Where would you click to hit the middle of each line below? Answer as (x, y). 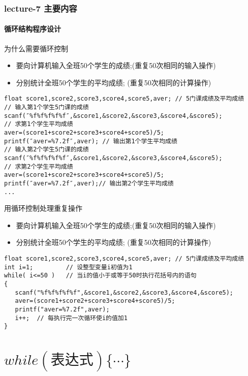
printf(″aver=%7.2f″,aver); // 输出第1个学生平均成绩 (91, 141)
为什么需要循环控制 (36, 48)
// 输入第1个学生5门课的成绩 (46, 107)
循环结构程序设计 (33, 29)
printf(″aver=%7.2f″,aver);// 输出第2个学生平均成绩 (89, 183)
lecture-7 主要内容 (41, 8)
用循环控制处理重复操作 (43, 208)
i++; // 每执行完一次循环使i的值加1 (71, 318)
